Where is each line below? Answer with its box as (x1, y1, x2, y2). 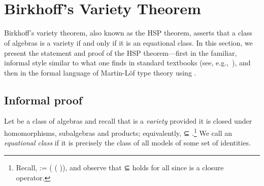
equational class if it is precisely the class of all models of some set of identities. (4, 137, 251, 148)
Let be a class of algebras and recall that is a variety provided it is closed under (4, 116, 252, 126)
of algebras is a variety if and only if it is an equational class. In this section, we (4, 37, 253, 48)
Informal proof (4, 92, 83, 107)
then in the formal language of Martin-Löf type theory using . (4, 67, 196, 78)
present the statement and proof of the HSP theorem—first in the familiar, (4, 47, 237, 58)
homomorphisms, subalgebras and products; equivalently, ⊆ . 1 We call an (4, 126, 232, 138)
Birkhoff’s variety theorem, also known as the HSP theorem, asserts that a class (4, 27, 252, 38)
